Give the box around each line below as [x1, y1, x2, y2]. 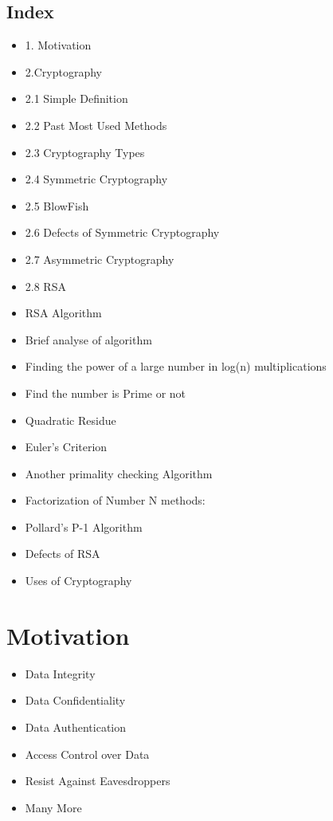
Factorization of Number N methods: [25, 492, 206, 509]
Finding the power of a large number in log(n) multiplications [25, 358, 327, 375]
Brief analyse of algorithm [25, 331, 152, 348]
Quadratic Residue [25, 411, 116, 428]
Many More [25, 799, 82, 815]
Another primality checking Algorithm [25, 465, 213, 481]
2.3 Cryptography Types [25, 143, 145, 160]
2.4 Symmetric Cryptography [25, 171, 168, 187]
